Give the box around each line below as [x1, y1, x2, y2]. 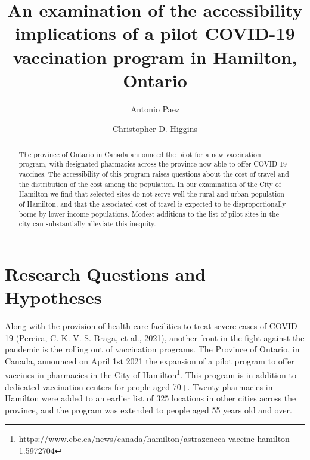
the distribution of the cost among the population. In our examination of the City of [18, 179, 281, 189]
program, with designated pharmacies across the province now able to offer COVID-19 [18, 159, 287, 169]
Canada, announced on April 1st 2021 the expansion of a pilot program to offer [5, 354, 294, 367]
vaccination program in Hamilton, [13, 44, 297, 69]
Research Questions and [5, 261, 206, 286]
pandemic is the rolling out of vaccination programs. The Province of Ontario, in [5, 343, 300, 355]
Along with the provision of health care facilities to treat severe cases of [5, 320, 267, 332]
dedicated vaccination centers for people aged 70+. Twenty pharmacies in [5, 380, 273, 392]
